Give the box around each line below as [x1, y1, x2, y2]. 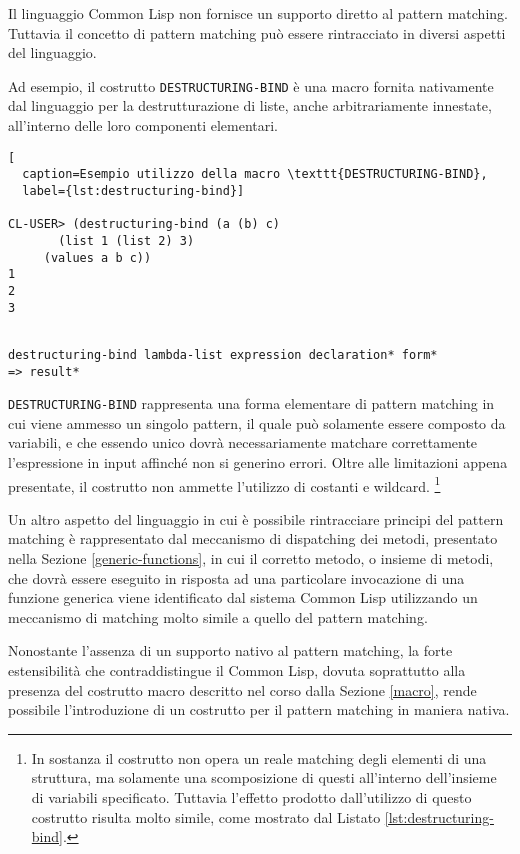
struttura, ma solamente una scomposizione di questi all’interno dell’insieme [31, 767, 497, 788]
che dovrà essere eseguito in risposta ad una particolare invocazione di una [8, 567, 465, 588]
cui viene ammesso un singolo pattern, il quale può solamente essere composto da [8, 412, 506, 433]
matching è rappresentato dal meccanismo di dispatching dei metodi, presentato [8, 528, 498, 549]
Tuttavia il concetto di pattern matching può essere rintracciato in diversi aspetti [8, 22, 506, 43]
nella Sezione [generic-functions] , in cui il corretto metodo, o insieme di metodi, [8, 548, 494, 569]
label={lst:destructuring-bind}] [22, 183, 245, 198]
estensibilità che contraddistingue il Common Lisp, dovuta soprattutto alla [8, 660, 466, 680]
